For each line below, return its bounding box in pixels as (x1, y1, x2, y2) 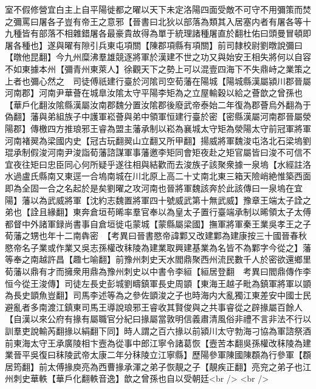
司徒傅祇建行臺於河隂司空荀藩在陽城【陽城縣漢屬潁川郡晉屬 (72, 74, 311, 87)
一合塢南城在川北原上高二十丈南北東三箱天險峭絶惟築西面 (81, 170, 311, 182)
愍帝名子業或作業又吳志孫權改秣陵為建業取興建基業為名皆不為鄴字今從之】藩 (5, 241, 311, 253)
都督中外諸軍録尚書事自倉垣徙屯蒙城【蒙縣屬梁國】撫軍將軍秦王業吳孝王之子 (5, 217, 311, 230)
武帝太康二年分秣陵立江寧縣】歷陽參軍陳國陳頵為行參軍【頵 (72, 348, 311, 361)
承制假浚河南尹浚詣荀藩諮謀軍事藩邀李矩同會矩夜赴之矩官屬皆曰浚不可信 (13, 146, 303, 159)
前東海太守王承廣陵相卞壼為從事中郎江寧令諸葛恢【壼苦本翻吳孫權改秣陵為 (5, 336, 303, 349)
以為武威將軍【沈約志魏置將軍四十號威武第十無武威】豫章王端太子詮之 (30, 193, 311, 206)
